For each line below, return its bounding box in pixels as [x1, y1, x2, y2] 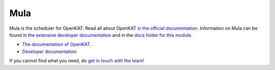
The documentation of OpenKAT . [22, 41, 92, 47]
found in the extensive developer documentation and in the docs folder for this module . [9, 32, 193, 38]
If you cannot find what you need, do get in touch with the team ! [9, 58, 144, 64]
